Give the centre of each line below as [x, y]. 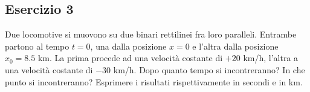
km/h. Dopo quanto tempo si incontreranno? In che [209, 69]
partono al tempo [37, 46]
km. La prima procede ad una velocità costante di [130, 58]
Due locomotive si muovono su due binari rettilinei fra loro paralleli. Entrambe [151, 34]
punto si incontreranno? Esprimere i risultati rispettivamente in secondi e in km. [154, 81]
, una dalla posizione [128, 46]
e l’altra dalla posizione [235, 46]
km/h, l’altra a [271, 58]
